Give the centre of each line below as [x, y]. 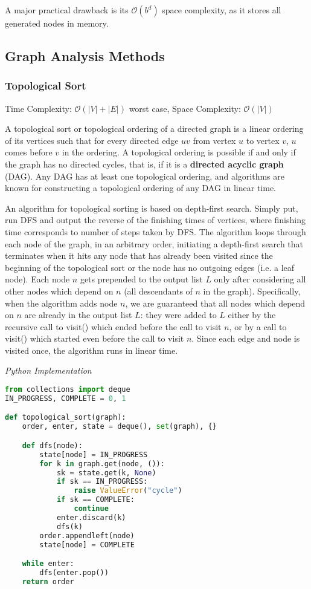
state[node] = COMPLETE [87, 545]
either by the [252, 315]
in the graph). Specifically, [252, 291]
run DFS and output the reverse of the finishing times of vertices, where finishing [155, 220]
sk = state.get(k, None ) [106, 473]
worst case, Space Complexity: [185, 108]
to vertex [263, 140]
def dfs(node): [52, 445]
